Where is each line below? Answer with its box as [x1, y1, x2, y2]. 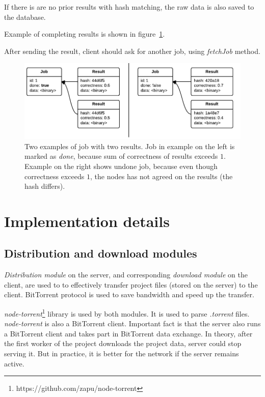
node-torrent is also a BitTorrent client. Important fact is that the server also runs [4, 318, 261, 329]
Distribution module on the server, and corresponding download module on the [4, 269, 248, 280]
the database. [4, 11, 46, 22]
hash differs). [24, 181, 65, 191]
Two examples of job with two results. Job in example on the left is [24, 140, 235, 151]
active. [4, 358, 24, 368]
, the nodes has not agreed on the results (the [90, 171, 233, 181]
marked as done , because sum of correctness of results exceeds [24, 151, 218, 161]
